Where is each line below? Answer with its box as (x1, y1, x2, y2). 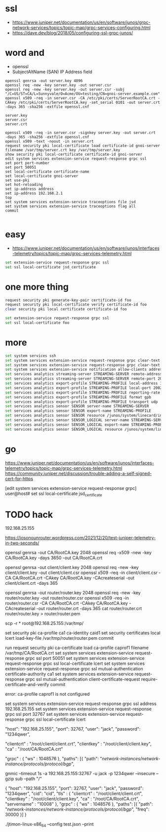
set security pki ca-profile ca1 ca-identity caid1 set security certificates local (5, 630, 161, 636)
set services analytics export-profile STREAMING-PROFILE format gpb (5, 394, 152, 399)
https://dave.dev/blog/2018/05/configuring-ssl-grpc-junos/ (12, 30, 133, 36)
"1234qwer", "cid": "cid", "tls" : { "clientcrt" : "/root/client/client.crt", (5, 790, 143, 796)
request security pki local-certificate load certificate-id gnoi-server (5, 143, 161, 148)
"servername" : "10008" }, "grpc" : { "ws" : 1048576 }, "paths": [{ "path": (5, 801, 153, 807)
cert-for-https (5, 476, 34, 482)
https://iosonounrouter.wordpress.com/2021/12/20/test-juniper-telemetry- (5, 535, 156, 541)
